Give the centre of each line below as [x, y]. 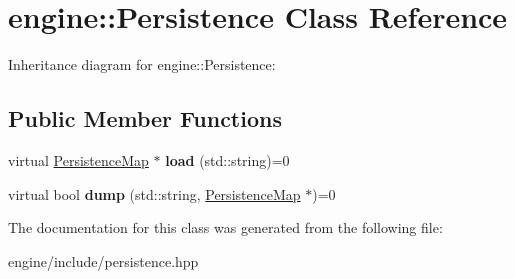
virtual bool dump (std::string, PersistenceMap [154, 193]
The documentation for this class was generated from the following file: [225, 227]
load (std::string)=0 [227, 159]
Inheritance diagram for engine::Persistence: [142, 64]
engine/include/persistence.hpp [103, 260]
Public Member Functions [145, 118]
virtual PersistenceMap [78, 159]
